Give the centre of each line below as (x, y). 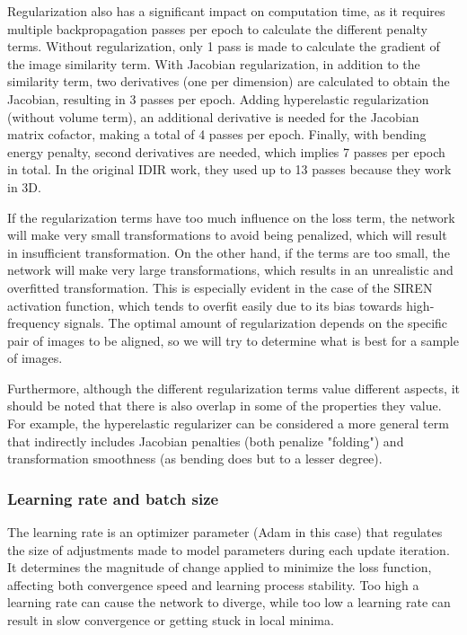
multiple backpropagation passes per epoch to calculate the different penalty (217, 28)
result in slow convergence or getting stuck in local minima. (171, 620)
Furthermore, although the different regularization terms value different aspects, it (233, 388)
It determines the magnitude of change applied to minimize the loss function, (220, 567)
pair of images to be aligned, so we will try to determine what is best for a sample (233, 340)
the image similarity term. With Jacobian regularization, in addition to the (214, 63)
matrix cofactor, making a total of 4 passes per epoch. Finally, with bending (217, 134)
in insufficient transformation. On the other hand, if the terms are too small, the (229, 252)
